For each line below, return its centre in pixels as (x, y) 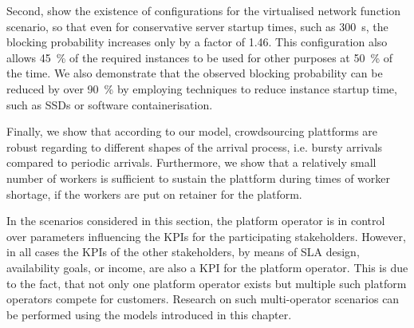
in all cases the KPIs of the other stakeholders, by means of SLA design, (183, 252)
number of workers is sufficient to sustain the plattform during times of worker (198, 178)
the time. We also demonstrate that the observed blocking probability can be (195, 73)
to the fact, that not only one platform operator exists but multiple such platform (207, 283)
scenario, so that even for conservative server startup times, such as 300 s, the (197, 26)
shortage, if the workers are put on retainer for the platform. (154, 194)
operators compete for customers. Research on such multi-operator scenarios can (203, 299)
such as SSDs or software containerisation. (110, 104)
